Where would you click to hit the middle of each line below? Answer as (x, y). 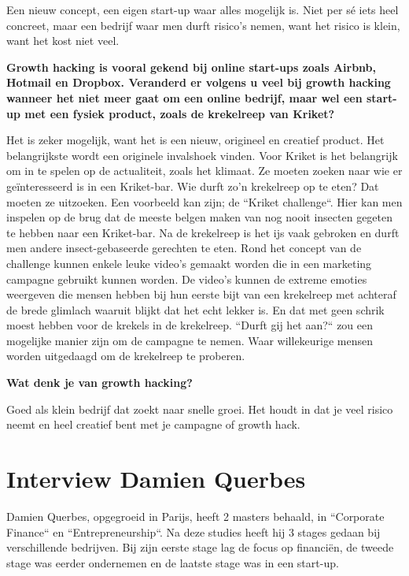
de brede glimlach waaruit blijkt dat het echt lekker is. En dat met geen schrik (195, 309)
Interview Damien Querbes (156, 479)
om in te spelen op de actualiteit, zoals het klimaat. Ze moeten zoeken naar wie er (204, 171)
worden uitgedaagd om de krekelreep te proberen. (126, 356)
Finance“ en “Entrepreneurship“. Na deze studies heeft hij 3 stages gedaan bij (193, 531)
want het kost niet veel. (63, 41)
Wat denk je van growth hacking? (99, 383)
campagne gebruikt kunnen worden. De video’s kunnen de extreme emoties (187, 279)
